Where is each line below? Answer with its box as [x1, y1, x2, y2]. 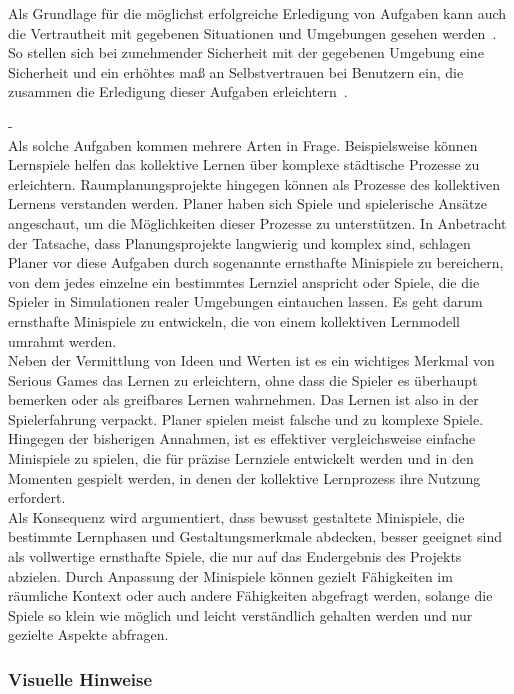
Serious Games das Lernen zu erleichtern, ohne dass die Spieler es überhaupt [8, 369, 478, 390]
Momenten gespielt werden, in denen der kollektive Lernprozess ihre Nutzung [8, 467, 481, 488]
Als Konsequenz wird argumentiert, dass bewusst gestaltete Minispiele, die [8, 506, 465, 527]
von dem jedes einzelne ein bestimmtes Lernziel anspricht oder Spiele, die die [8, 271, 480, 292]
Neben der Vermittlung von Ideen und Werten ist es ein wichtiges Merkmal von [8, 350, 495, 371]
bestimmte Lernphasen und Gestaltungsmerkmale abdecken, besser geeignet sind [8, 526, 503, 547]
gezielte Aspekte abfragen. [8, 624, 169, 645]
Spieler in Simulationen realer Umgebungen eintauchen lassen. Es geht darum [8, 291, 483, 312]
